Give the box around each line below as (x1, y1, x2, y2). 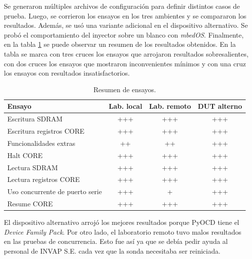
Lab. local (108, 101, 142, 111)
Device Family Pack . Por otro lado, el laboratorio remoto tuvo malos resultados (4, 226, 242, 237)
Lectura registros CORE (7, 174, 80, 184)
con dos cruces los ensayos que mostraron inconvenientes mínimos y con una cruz (4, 58, 246, 68)
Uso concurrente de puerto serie (7, 186, 102, 197)
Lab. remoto (149, 101, 191, 111)
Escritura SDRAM (7, 114, 63, 124)
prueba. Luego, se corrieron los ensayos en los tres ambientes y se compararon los (4, 10, 247, 20)
